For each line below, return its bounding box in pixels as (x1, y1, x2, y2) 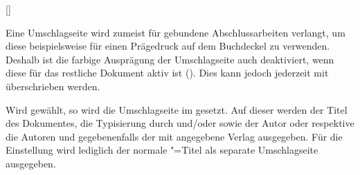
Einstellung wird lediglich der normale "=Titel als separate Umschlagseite (6, 143, 318, 157)
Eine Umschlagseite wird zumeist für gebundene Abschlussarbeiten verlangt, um (6, 25, 345, 39)
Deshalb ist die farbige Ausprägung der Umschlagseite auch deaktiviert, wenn (6, 52, 334, 66)
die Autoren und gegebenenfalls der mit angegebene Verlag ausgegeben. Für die (6, 129, 343, 143)
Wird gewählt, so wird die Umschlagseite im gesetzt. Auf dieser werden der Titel (6, 102, 348, 116)
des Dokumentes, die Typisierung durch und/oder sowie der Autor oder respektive (6, 116, 354, 130)
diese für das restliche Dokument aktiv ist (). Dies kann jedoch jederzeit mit (6, 65, 329, 80)
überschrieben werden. (6, 79, 100, 93)
